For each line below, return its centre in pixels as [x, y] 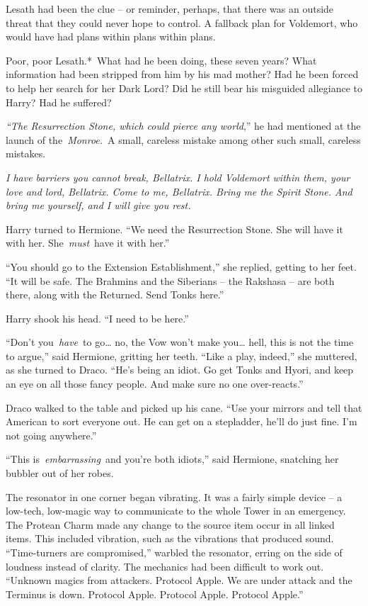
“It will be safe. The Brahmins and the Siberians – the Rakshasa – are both [170, 280]
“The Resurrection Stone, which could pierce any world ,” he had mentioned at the [183, 126]
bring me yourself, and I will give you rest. [98, 205]
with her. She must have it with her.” [88, 243]
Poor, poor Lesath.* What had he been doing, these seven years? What [161, 60]
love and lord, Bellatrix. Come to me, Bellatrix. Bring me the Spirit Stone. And [179, 191]
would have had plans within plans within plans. [111, 37]
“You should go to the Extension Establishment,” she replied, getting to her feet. [181, 266]
